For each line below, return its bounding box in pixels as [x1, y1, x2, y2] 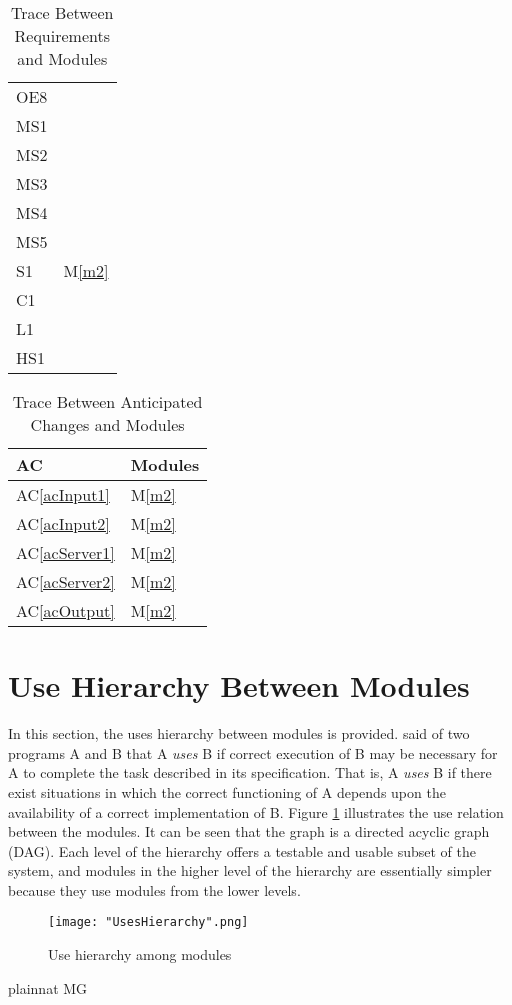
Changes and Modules [30, 413, 185, 436]
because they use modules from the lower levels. [8, 879, 301, 900]
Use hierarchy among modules [48, 944, 232, 965]
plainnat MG [8, 977, 88, 998]
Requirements [14, 24, 110, 47]
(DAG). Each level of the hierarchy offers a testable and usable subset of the [8, 840, 477, 861]
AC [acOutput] [16, 599, 115, 622]
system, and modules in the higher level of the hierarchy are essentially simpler [8, 860, 492, 881]
